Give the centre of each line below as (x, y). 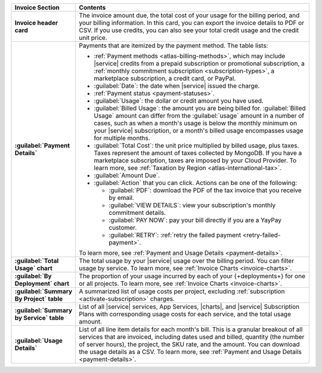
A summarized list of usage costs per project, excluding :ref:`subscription (182, 291)
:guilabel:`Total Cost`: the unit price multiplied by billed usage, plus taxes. (196, 145)
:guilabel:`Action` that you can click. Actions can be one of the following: (196, 183)
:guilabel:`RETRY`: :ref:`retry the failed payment (175, 235)
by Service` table (39, 318)
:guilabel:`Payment (42, 145)
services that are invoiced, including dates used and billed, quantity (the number (192, 337)
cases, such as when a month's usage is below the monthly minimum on (196, 123)
